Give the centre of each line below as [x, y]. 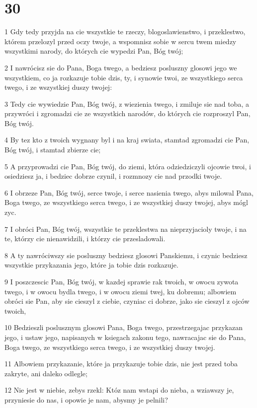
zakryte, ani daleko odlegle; [46, 373]
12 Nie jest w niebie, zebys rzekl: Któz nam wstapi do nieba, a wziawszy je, [119, 390]
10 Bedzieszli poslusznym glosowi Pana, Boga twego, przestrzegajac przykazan [124, 327]
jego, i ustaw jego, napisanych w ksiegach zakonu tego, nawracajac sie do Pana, [125, 337]
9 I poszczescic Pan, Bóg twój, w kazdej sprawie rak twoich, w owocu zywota [122, 281]
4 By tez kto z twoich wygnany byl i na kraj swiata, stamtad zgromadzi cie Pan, [127, 140]
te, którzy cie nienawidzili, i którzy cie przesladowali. [85, 238]
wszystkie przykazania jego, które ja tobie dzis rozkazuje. [91, 265]
